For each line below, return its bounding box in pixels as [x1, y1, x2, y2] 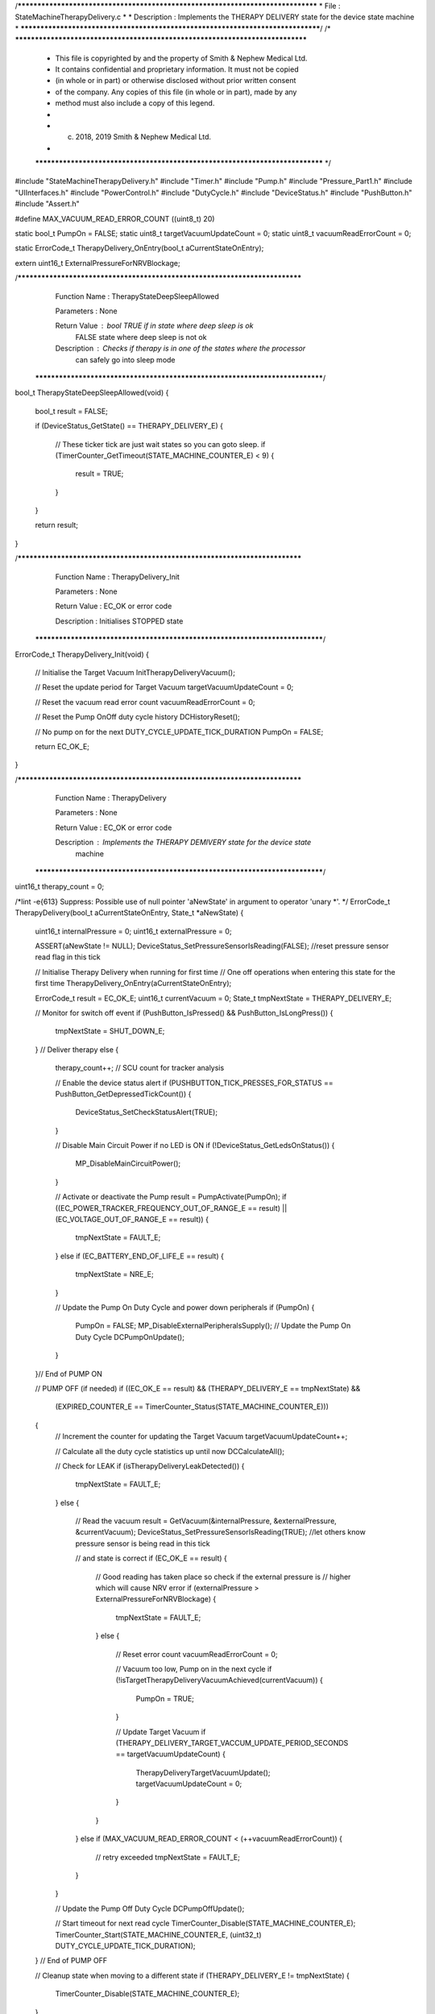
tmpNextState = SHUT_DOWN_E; [55, 1026, 165, 1036]
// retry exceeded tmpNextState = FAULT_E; [95, 1852, 241, 1862]
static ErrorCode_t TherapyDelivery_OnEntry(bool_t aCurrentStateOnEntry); [14, 243, 264, 253]
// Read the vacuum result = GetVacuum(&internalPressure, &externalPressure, [75, 1516, 338, 1526]
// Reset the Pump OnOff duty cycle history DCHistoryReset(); [35, 712, 241, 722]
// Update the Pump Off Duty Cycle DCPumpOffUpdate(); [55, 1904, 245, 1913]
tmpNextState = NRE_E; [75, 1270, 155, 1279]
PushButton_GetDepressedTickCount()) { [55, 1088, 192, 1099]
